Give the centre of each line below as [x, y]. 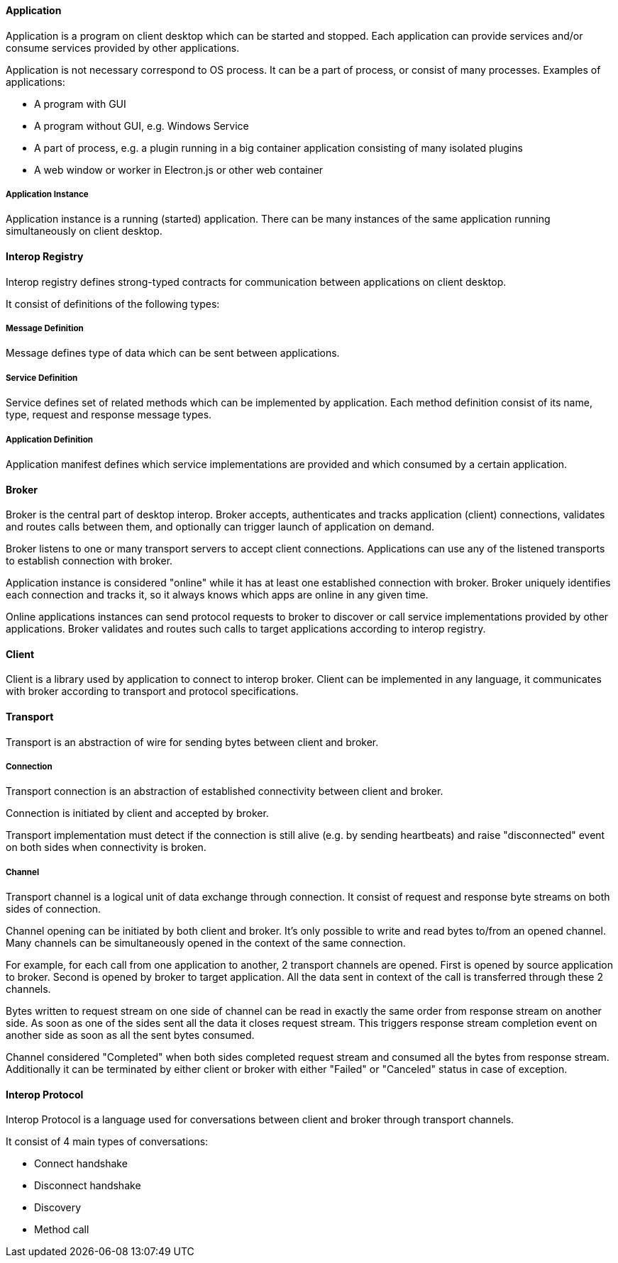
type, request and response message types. [109, 415]
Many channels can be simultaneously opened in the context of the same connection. [206, 943]
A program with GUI [80, 104]
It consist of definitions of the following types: [113, 304]
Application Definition [50, 439]
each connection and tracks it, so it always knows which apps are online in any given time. [217, 595]
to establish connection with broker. [89, 561]
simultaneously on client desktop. [84, 231]
